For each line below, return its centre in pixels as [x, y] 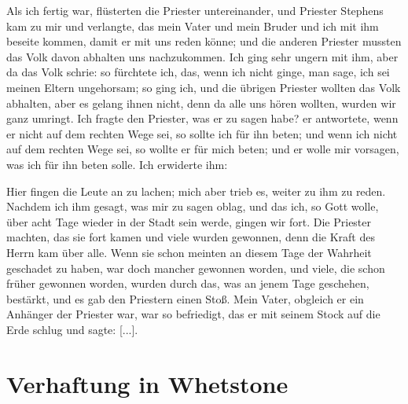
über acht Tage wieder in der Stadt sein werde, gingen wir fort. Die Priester [189, 221]
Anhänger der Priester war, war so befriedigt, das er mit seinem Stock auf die [193, 314]
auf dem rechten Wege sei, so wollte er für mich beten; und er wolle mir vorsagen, [203, 149]
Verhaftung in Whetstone [147, 383]
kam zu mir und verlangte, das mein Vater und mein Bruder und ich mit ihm [193, 26]
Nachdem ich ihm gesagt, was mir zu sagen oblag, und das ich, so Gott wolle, [193, 206]
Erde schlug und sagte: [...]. [72, 329]
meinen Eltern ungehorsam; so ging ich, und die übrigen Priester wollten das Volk [204, 87]
